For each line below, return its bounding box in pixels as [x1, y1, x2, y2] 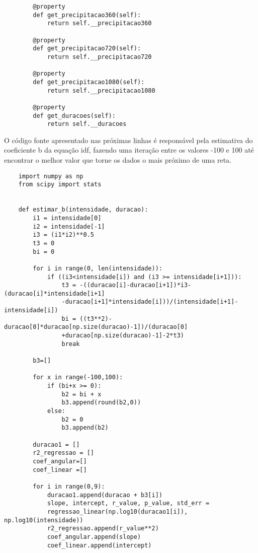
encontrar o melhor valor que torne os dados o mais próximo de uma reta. [4, 155, 231, 165]
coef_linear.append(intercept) [47, 541, 152, 549]
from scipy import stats [18, 181, 102, 188]
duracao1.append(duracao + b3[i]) [47, 491, 162, 499]
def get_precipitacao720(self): [33, 45, 141, 52]
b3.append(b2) [61, 424, 109, 432]
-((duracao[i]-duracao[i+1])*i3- [79, 282, 192, 289]
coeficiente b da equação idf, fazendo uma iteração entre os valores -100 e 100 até [4, 145, 254, 155]
